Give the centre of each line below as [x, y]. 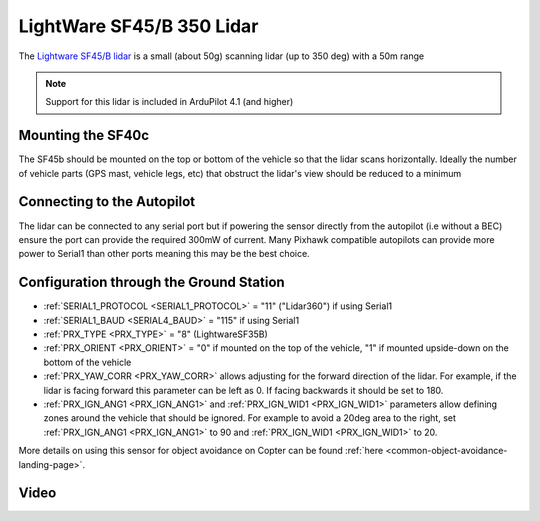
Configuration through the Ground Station [151, 282]
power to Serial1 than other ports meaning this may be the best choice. [164, 254]
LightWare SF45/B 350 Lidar [138, 26]
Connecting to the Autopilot [107, 201]
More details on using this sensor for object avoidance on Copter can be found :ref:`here [201, 451]
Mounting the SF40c [84, 135]
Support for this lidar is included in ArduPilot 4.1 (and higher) [169, 102]
